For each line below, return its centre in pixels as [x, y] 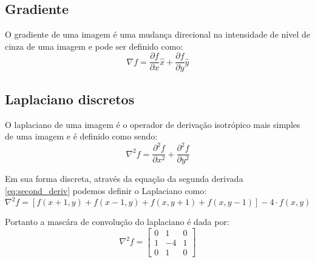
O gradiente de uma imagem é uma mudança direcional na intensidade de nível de [157, 34]
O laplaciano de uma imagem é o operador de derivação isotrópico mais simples [153, 124]
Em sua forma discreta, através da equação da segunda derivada [124, 179]
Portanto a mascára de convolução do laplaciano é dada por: [117, 222]
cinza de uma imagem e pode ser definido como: [94, 46]
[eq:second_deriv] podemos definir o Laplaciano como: [106, 190]
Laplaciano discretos [70, 99]
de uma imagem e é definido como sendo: [81, 136]
